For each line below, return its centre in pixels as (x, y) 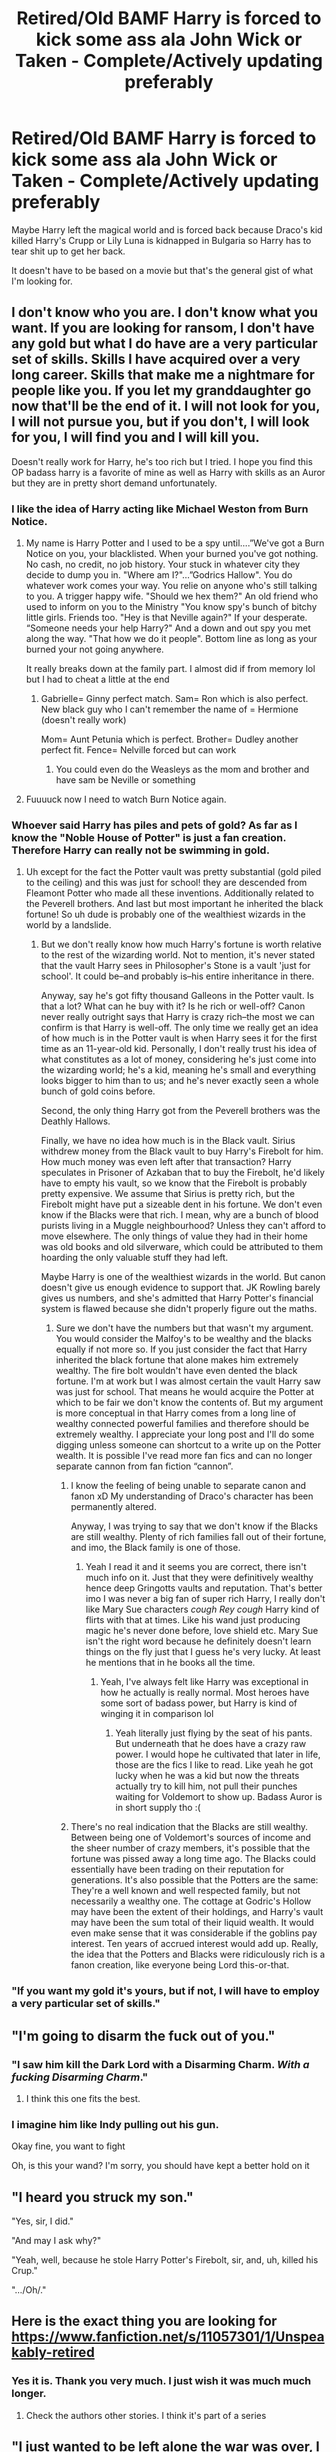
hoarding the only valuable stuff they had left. (134, 1258)
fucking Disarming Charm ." (80, 2077)
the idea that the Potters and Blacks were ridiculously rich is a (198, 1954)
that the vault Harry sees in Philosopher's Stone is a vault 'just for (175, 966)
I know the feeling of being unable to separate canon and (188, 1486)
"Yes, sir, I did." (42, 2221)
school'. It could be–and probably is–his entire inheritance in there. (177, 976)
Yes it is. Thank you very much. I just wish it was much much (161, 2381)
